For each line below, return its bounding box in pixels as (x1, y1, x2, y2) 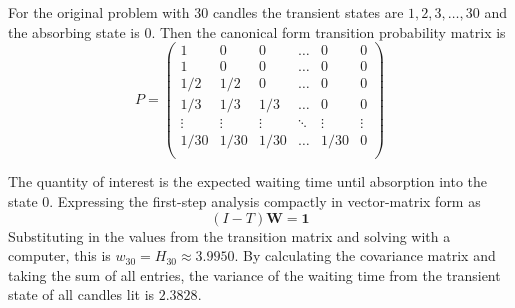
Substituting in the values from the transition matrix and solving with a (8, 225, 451, 246)
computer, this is (8, 245, 111, 266)
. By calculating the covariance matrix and (234, 245, 496, 266)
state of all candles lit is (8, 284, 155, 305)
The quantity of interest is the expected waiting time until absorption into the (8, 171, 488, 192)
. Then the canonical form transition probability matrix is (151, 21, 506, 42)
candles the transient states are (212, 2, 404, 22)
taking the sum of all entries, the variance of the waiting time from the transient (8, 264, 501, 285)
